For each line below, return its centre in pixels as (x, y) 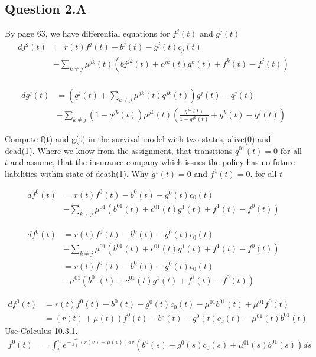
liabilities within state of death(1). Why (77, 173)
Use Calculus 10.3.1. (41, 330)
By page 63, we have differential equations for (87, 33)
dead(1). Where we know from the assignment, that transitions (119, 150)
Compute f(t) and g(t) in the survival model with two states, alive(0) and (138, 138)
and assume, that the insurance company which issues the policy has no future (153, 162)
